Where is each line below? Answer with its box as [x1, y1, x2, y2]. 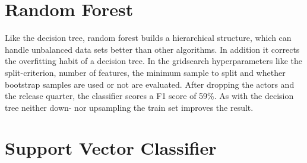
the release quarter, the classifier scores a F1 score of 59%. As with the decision [5, 90, 294, 102]
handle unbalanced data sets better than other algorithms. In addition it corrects [5, 43, 300, 55]
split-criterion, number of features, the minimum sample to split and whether [5, 66, 286, 78]
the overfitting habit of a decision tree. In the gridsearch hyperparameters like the [5, 55, 303, 67]
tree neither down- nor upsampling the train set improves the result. [5, 101, 254, 113]
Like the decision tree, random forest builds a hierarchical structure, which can [5, 31, 292, 44]
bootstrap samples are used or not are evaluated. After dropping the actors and [5, 78, 295, 90]
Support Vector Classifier [5, 136, 217, 160]
